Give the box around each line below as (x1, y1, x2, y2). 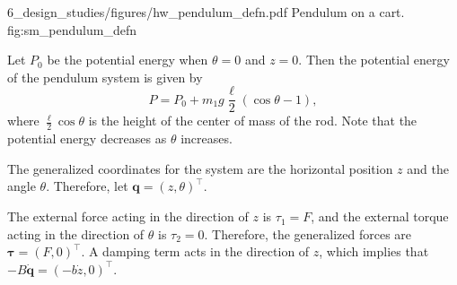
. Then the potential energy (298, 50, 450, 69)
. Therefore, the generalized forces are (204, 224, 412, 243)
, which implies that (319, 242, 429, 261)
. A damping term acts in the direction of (81, 242, 310, 261)
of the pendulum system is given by (7, 67, 203, 86)
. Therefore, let (46, 177, 128, 195)
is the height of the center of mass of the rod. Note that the (88, 111, 417, 130)
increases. (180, 129, 233, 148)
